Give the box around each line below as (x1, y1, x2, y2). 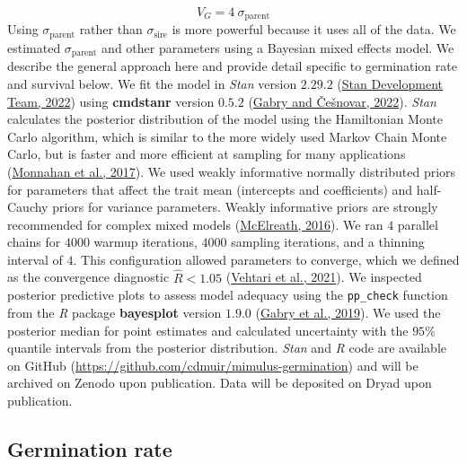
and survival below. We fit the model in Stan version (7, 74, 297, 92)
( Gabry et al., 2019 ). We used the (255, 302, 441, 321)
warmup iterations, (93, 232, 198, 251)
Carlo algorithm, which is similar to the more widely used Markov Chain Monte (7, 127, 447, 145)
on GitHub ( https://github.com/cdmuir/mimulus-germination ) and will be (7, 355, 419, 374)
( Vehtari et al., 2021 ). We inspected (225, 267, 422, 286)
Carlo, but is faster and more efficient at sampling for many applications (7, 144, 406, 163)
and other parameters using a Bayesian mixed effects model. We (101, 38, 454, 57)
